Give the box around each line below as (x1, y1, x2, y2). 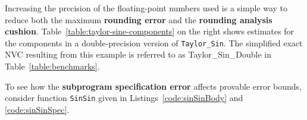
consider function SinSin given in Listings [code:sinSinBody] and (5, 91, 243, 104)
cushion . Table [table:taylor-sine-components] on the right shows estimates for (5, 25, 294, 37)
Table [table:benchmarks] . (5, 60, 100, 72)
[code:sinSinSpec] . (5, 103, 70, 115)
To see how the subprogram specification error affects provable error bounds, (5, 80, 302, 92)
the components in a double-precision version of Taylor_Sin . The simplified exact (5, 36, 303, 49)
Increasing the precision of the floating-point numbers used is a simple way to (5, 2, 288, 14)
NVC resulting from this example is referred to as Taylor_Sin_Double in (5, 48, 271, 61)
